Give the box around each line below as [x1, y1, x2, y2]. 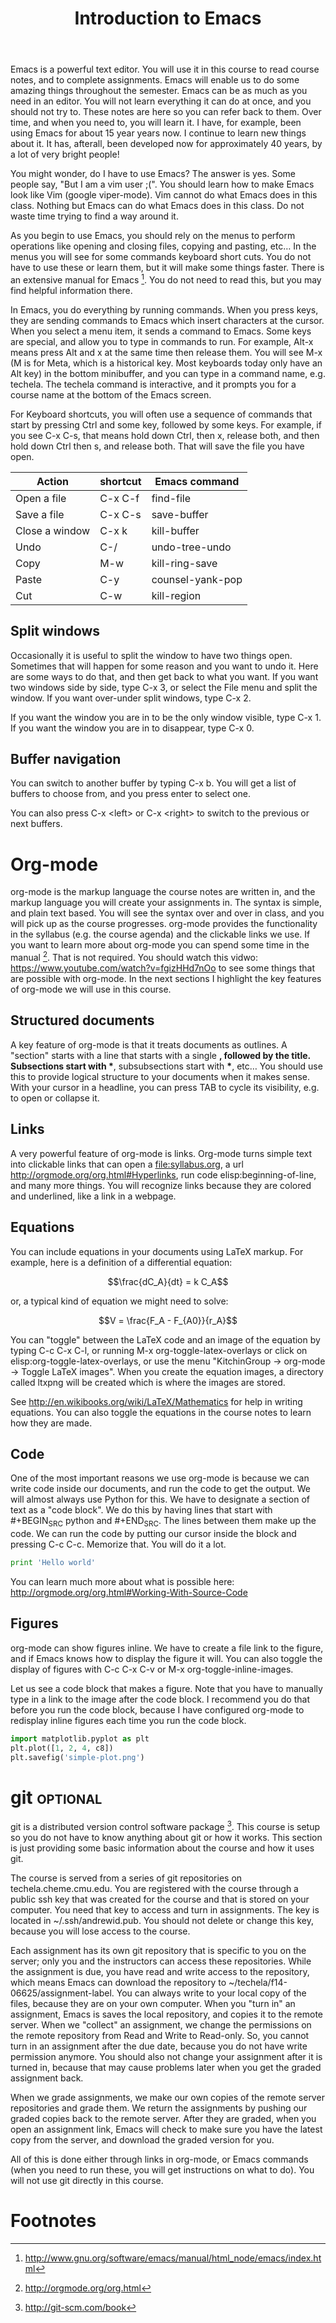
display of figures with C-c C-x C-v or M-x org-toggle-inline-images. [10, 1663, 294, 1675]
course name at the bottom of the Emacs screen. [10, 388, 212, 401]
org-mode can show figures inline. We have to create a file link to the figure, [10, 1642, 324, 1654]
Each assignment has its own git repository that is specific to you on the [10, 1945, 307, 1957]
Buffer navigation [10, 751, 122, 768]
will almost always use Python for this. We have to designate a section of [10, 1493, 311, 1506]
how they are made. [10, 1417, 93, 1429]
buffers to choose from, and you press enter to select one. [10, 788, 252, 800]
